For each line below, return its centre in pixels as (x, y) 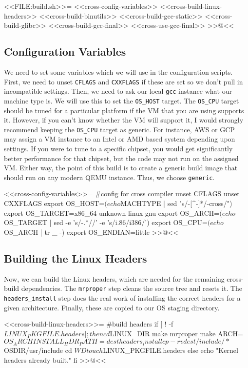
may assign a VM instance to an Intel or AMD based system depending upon (120, 139)
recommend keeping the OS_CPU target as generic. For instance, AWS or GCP (119, 129)
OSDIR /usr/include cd (38, 350)
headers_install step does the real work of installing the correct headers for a (122, 297)
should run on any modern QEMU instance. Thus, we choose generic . (109, 177)
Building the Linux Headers (76, 258)
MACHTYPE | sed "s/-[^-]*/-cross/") (176, 203)
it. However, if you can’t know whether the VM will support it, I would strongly (124, 120)
